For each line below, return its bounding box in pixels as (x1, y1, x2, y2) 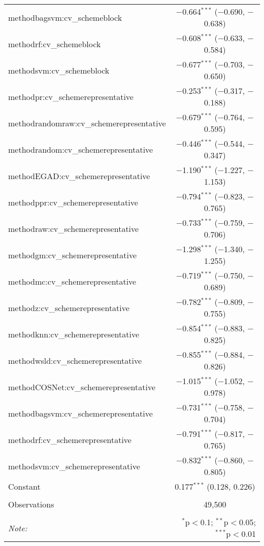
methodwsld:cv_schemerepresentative (8, 354, 142, 366)
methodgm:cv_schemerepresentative (8, 249, 137, 261)
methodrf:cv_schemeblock (8, 38, 101, 50)
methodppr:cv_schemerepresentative (8, 196, 138, 208)
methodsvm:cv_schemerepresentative (8, 460, 140, 472)
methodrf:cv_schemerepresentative (8, 433, 131, 446)
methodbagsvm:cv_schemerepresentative (8, 407, 153, 419)
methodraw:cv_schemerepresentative (8, 222, 139, 234)
